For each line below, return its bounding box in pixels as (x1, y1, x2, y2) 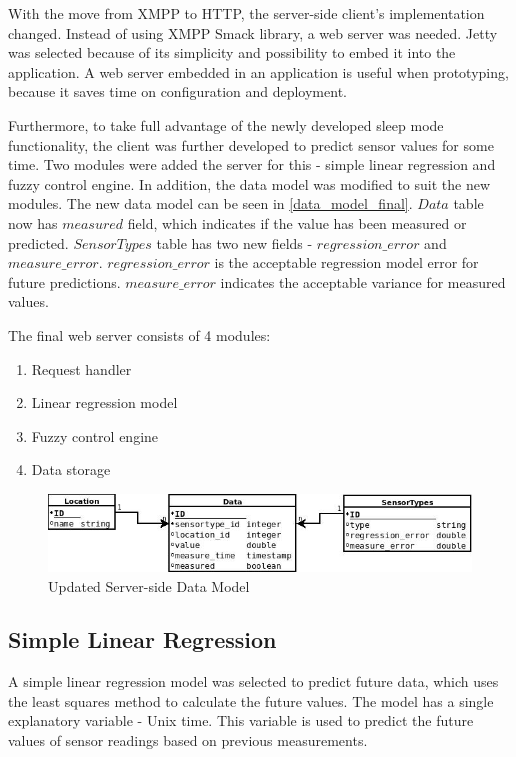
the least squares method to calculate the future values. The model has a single (8, 690, 494, 711)
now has (8, 212, 58, 233)
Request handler (31, 358, 132, 379)
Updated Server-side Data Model (48, 575, 250, 596)
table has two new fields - (156, 232, 313, 253)
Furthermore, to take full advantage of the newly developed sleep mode (8, 114, 444, 135)
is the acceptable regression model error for (214, 252, 479, 273)
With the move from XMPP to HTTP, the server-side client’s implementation (8, 3, 485, 23)
